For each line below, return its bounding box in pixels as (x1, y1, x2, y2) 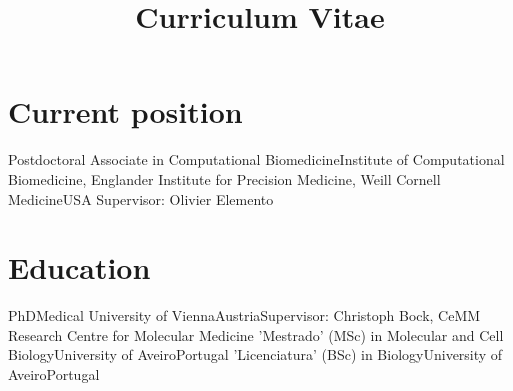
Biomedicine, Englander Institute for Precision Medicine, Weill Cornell (8, 168, 441, 189)
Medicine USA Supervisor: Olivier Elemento (8, 188, 274, 209)
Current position (8, 91, 243, 132)
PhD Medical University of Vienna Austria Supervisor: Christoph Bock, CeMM (8, 305, 481, 326)
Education (8, 247, 151, 288)
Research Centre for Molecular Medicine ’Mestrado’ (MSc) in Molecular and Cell (8, 324, 504, 345)
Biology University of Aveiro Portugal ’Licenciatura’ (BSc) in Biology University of (8, 344, 503, 365)
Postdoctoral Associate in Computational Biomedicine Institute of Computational (8, 149, 505, 170)
